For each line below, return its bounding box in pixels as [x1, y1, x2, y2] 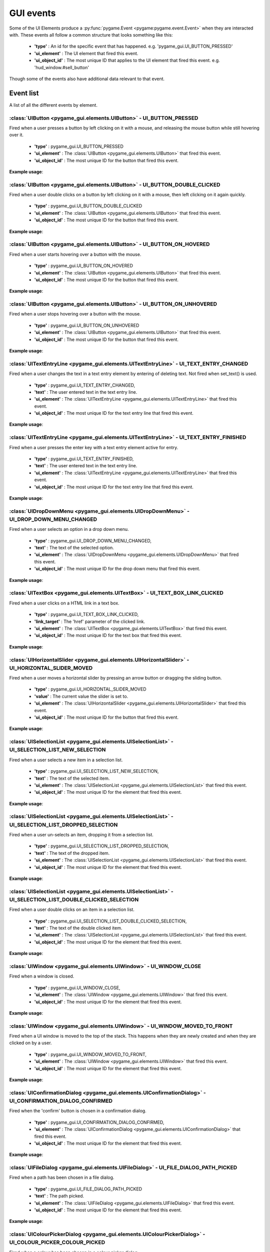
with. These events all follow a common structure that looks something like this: [9, 32, 173, 38]
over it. [9, 132, 24, 138]
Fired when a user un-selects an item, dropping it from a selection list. [9, 832, 153, 838]
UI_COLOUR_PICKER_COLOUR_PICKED [9, 1239, 105, 1246]
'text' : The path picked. [34, 1193, 84, 1199]
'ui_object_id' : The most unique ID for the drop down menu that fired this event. [34, 566, 200, 572]
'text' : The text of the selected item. [34, 775, 110, 781]
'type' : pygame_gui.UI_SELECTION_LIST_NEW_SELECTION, [34, 768, 159, 774]
